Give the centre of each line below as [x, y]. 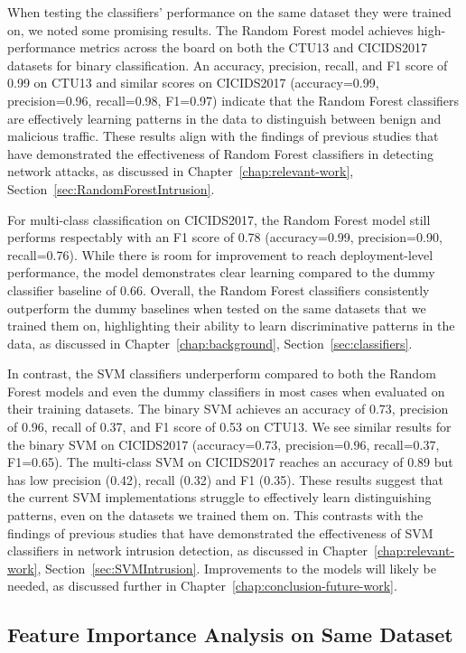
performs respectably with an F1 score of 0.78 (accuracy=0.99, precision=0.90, [225, 237]
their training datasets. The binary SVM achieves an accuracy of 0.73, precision [228, 409]
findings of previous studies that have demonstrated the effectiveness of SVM [220, 532]
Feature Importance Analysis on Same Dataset [230, 634]
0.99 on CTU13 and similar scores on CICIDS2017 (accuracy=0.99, [193, 83]
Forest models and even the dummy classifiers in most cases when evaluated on [226, 391]
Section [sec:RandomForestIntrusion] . [111, 188]
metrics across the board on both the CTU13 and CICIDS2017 [253, 47]
